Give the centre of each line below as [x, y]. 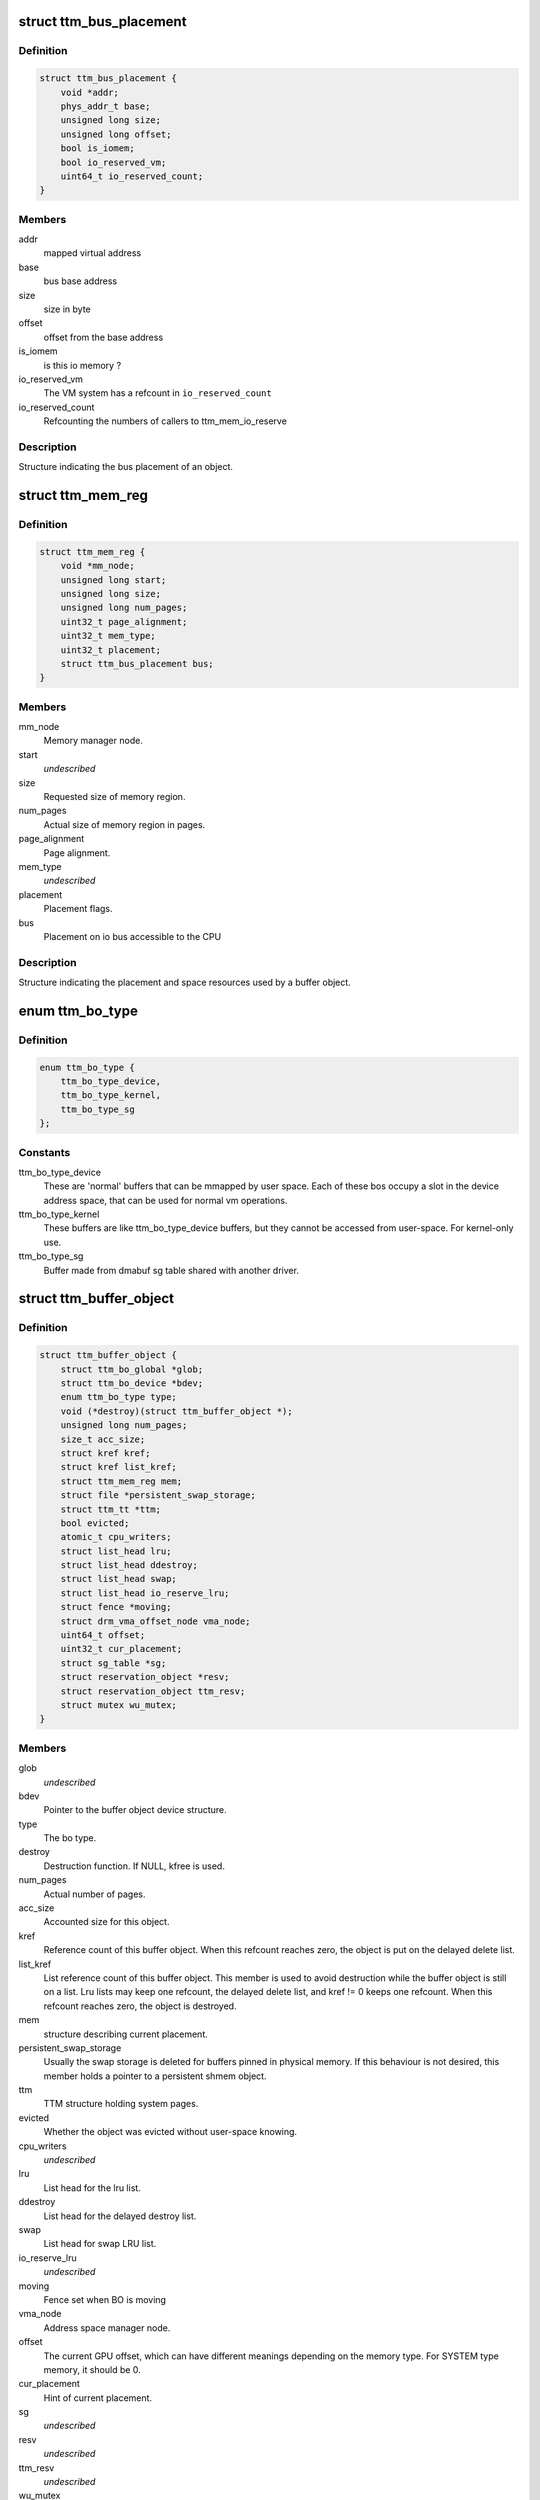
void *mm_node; [97, 566]
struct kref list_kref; [118, 1467]
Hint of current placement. [98, 2397]
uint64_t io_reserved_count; [132, 176]
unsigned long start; [113, 579]
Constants [44, 1152]
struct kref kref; [105, 1453]
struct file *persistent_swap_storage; [158, 1495]
